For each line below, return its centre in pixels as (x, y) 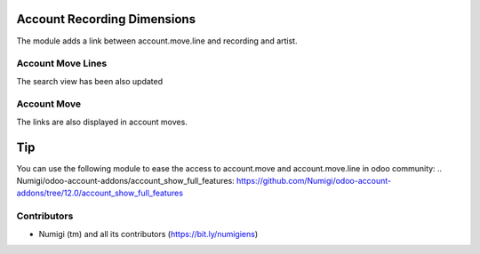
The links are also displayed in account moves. (102, 122)
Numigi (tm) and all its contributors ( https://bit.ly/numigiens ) (148, 234)
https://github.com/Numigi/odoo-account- (313, 181)
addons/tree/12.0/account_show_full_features (100, 193)
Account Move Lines (62, 64)
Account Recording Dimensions (106, 19)
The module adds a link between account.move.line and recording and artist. (157, 41)
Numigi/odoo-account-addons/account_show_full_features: (125, 181)
